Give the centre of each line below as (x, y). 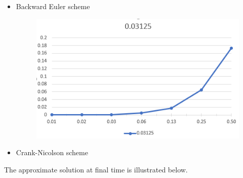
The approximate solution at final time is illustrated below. (96, 169)
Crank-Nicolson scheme (52, 152)
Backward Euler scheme (53, 6)
